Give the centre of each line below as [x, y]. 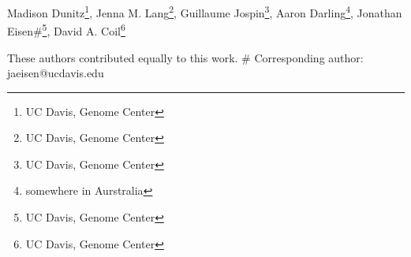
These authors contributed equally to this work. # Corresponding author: [185, 57]
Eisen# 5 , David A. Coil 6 [66, 30]
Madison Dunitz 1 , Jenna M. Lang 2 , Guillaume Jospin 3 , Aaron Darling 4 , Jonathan [205, 11]
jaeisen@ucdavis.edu [56, 73]
